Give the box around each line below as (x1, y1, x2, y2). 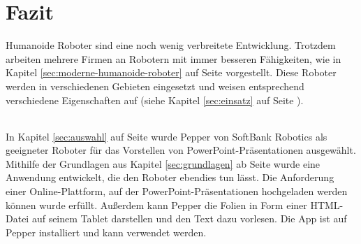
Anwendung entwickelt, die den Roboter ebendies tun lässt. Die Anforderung (6, 170, 334, 185)
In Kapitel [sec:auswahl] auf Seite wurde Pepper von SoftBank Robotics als (6, 129, 327, 143)
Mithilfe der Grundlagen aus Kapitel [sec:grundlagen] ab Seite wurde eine (6, 156, 321, 171)
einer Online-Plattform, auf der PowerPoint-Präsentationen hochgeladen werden (6, 184, 348, 199)
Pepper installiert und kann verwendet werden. (6, 224, 207, 239)
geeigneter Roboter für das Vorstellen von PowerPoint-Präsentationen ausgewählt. (6, 143, 356, 157)
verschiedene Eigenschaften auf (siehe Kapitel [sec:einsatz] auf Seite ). (6, 92, 304, 107)
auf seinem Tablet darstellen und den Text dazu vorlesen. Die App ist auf (31, 211, 347, 226)
